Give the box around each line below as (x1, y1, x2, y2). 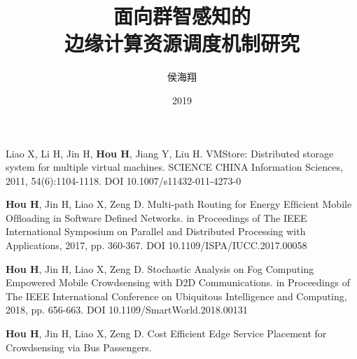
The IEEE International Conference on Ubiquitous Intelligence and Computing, (6, 288, 347, 303)
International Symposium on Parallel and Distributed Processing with (6, 224, 306, 239)
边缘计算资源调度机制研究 (64, 29, 300, 57)
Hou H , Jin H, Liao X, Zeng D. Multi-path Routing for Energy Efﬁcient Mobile (6, 197, 352, 211)
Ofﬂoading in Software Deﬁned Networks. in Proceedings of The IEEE (6, 210, 307, 225)
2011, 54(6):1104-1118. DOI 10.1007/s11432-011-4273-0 (6, 173, 241, 188)
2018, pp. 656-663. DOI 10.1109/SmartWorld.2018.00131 (6, 302, 248, 317)
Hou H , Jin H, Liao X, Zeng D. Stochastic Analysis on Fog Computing (6, 261, 314, 276)
